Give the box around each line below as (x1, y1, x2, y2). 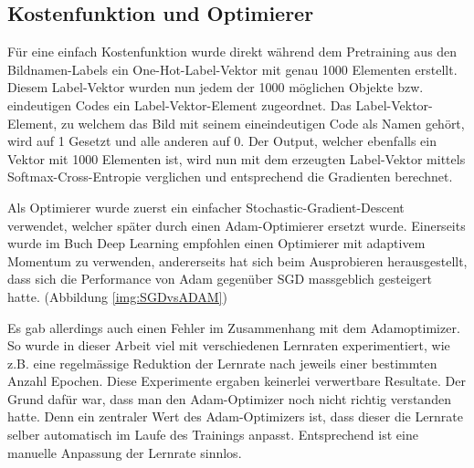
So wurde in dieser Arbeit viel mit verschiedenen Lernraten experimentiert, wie (7, 336, 450, 355)
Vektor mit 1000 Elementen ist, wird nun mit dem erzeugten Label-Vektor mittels (7, 149, 466, 168)
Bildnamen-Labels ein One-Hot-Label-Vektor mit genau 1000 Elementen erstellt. (7, 59, 458, 78)
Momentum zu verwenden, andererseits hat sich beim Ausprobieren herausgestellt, (7, 251, 468, 270)
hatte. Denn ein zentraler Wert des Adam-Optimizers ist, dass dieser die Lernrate (7, 407, 463, 426)
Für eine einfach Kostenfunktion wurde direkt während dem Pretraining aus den (7, 42, 458, 61)
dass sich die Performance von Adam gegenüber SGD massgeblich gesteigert (7, 269, 432, 288)
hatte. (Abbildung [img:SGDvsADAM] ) (7, 286, 227, 306)
